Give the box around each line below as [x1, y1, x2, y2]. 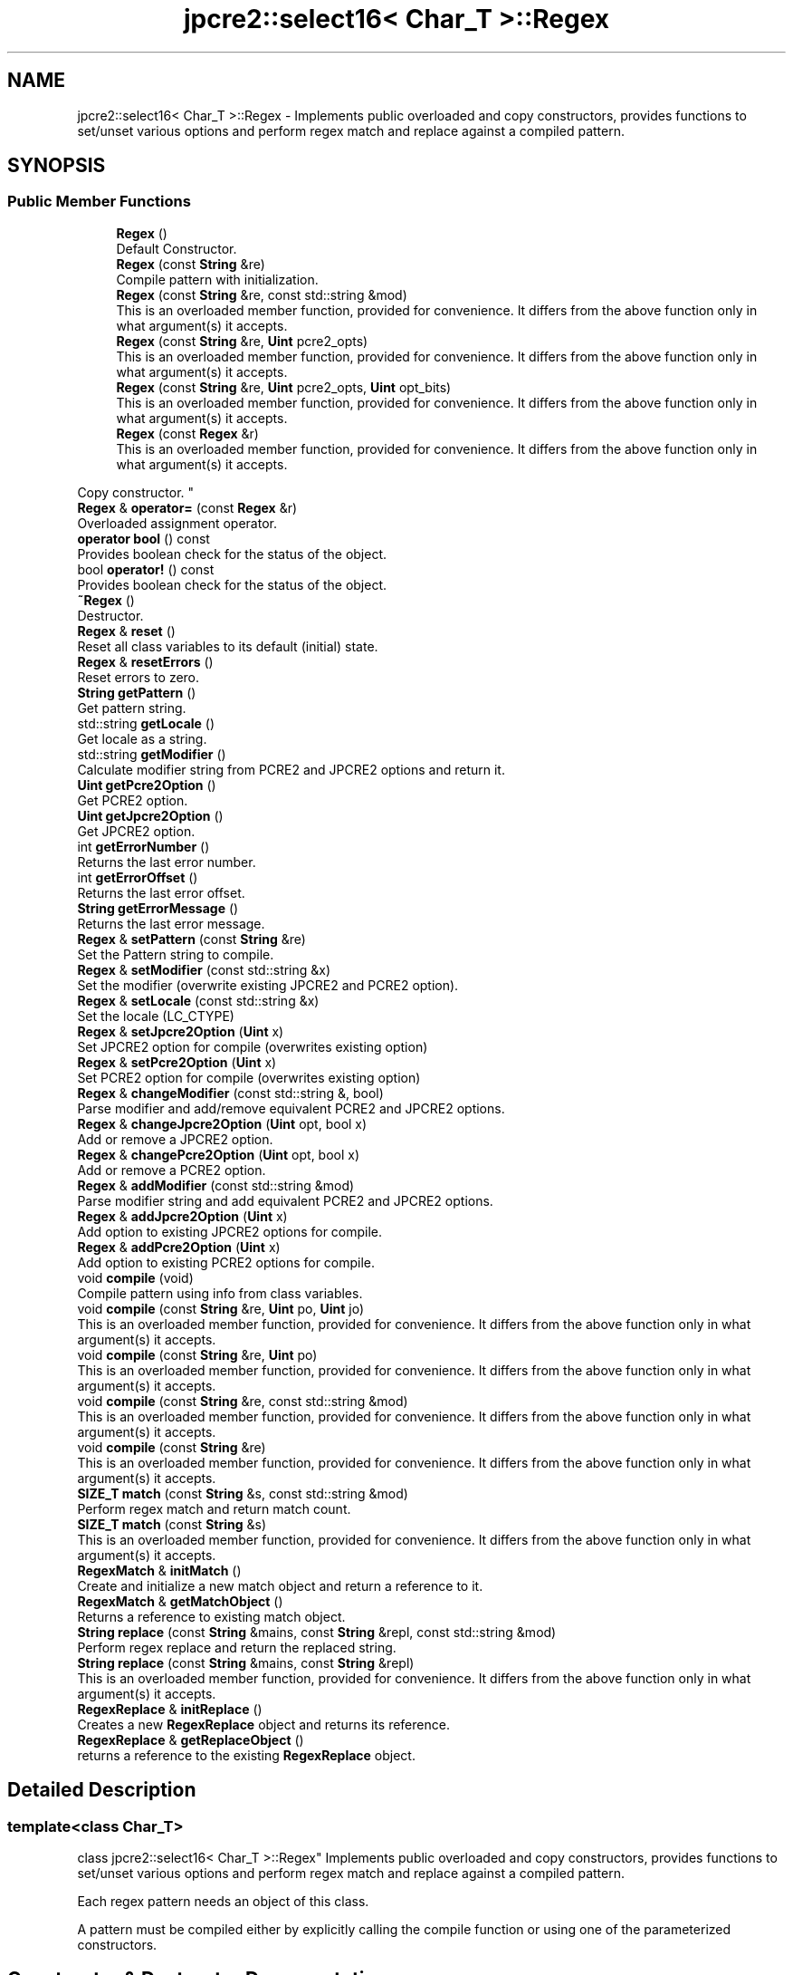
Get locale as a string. [77, 730, 207, 747]
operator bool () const [77, 530, 210, 546]
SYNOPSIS [7, 154, 106, 178]
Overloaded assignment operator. [77, 515, 277, 531]
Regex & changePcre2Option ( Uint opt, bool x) [77, 1146, 360, 1162]
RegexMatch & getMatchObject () [77, 1593, 283, 1609]
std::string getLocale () [77, 715, 215, 731]
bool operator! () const [77, 561, 215, 577]
